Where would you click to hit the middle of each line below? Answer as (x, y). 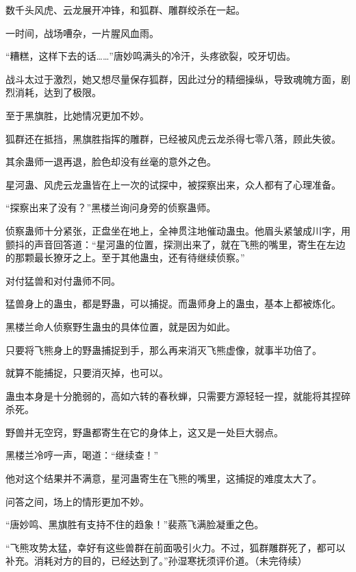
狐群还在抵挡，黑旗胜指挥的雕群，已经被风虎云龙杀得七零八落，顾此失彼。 (173, 138)
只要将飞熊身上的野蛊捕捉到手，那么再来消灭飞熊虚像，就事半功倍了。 (164, 349)
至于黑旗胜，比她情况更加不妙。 (77, 115)
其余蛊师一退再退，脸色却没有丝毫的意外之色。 (111, 162)
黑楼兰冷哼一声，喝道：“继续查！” (82, 455)
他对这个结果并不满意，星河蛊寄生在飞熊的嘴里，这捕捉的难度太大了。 (164, 478)
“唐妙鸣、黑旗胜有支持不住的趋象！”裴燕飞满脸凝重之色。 (135, 524)
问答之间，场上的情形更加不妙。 (77, 501)
